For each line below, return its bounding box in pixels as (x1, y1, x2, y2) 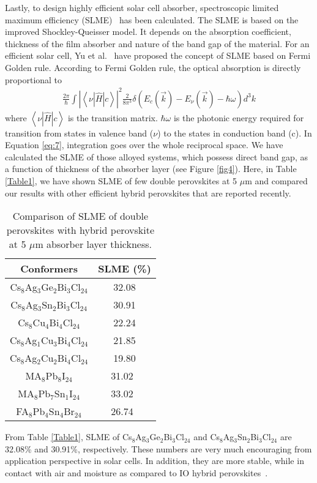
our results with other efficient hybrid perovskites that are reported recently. (5, 186, 291, 199)
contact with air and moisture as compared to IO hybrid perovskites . (5, 466, 268, 479)
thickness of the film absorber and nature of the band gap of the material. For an (5, 37, 310, 50)
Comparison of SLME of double (12, 209, 149, 223)
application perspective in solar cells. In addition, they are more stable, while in (5, 454, 304, 467)
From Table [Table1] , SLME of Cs (5, 430, 132, 443)
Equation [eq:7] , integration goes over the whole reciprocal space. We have (5, 138, 283, 151)
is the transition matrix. (67, 111, 158, 124)
